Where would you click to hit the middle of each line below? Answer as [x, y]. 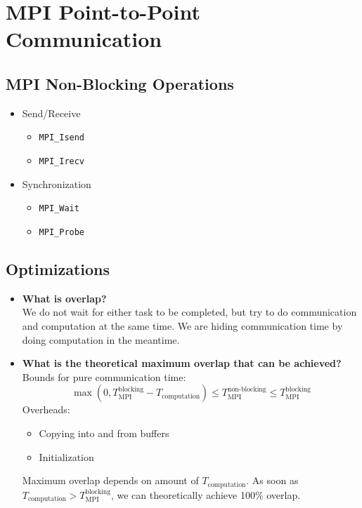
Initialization [66, 456]
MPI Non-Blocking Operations [120, 83]
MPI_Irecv [62, 162]
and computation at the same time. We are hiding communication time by [182, 325]
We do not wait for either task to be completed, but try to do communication [189, 312]
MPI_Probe [62, 232]
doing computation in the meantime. [101, 339]
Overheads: [46, 409]
